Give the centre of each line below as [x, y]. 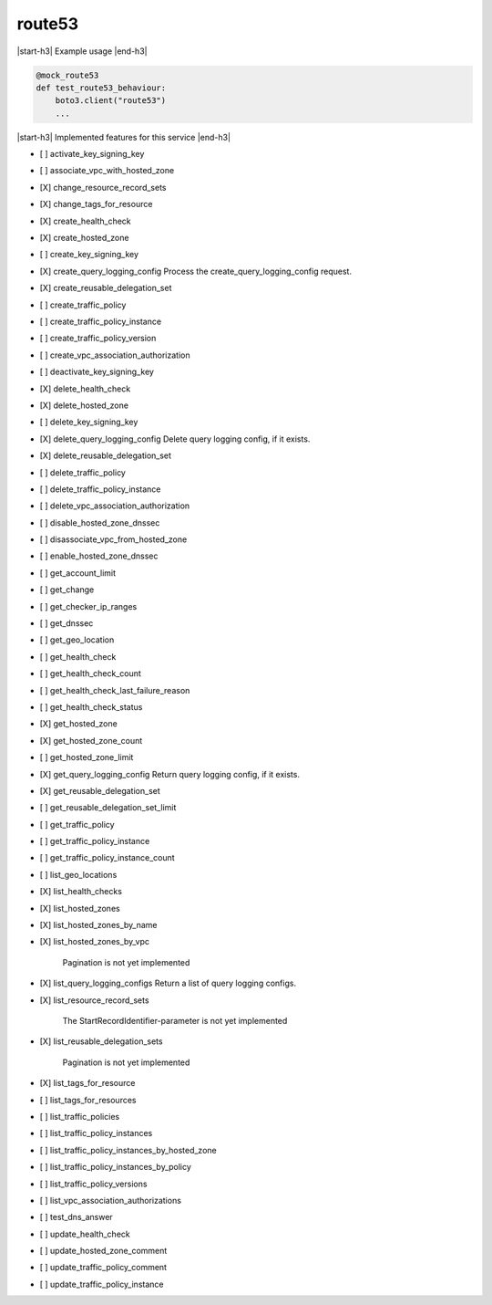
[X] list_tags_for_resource [87, 1083]
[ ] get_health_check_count [90, 673]
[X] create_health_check [85, 221]
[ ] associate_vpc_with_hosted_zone [107, 171]
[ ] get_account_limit [78, 573]
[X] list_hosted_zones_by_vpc [95, 942]
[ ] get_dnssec [67, 623]
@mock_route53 [67, 75]
